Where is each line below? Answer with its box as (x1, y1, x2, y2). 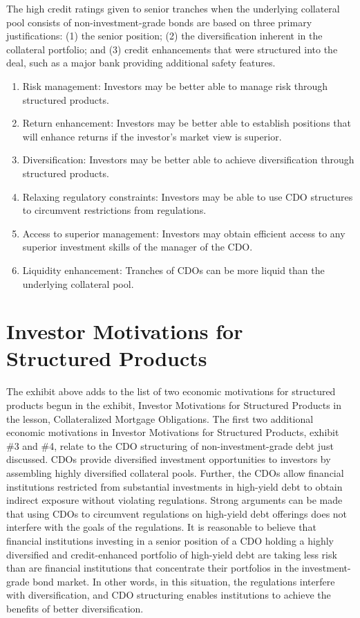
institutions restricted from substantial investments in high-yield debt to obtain (6, 479, 343, 493)
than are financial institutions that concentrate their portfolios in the (6, 561, 299, 575)
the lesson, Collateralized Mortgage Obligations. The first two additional (6, 411, 314, 426)
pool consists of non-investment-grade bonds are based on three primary (6, 15, 312, 29)
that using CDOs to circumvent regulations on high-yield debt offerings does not (6, 506, 348, 520)
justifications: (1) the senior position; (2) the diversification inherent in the (6, 28, 323, 43)
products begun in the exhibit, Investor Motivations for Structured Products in (6, 398, 341, 412)
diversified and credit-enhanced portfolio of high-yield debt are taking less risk (6, 547, 337, 561)
